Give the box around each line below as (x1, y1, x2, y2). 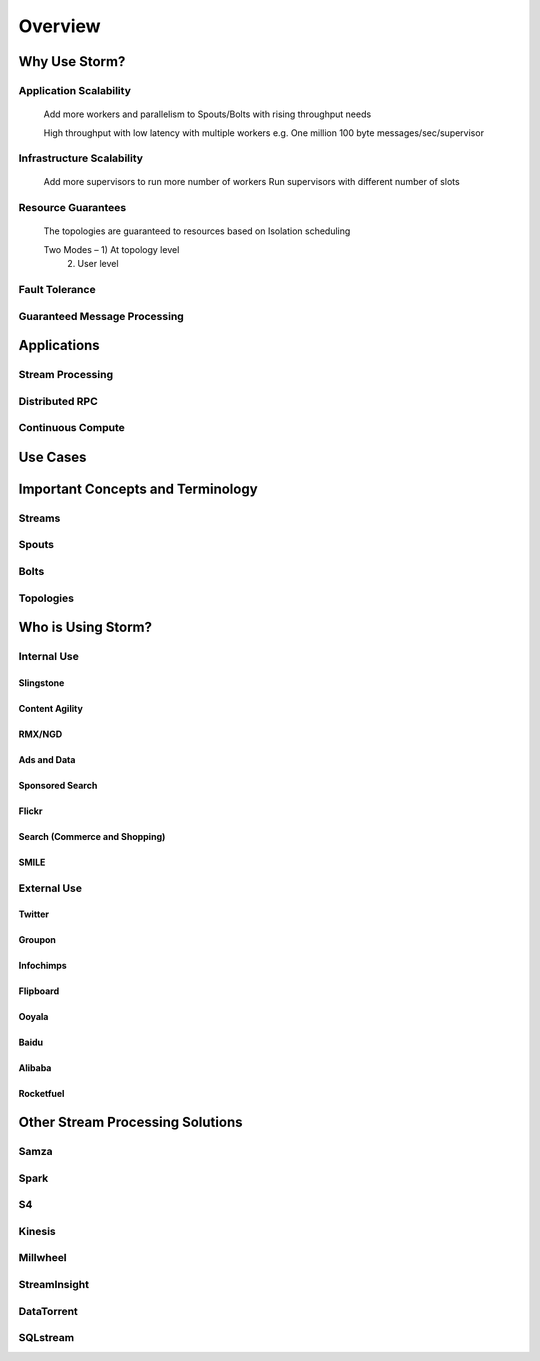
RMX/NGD (18, 728, 63, 740)
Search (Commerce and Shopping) (18, 830, 166, 842)
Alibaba (18, 1062, 52, 1074)
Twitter (18, 908, 50, 920)
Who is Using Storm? (18, 619, 153, 636)
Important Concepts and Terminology (18, 480, 259, 497)
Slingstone (18, 676, 65, 689)
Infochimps (18, 960, 67, 972)
